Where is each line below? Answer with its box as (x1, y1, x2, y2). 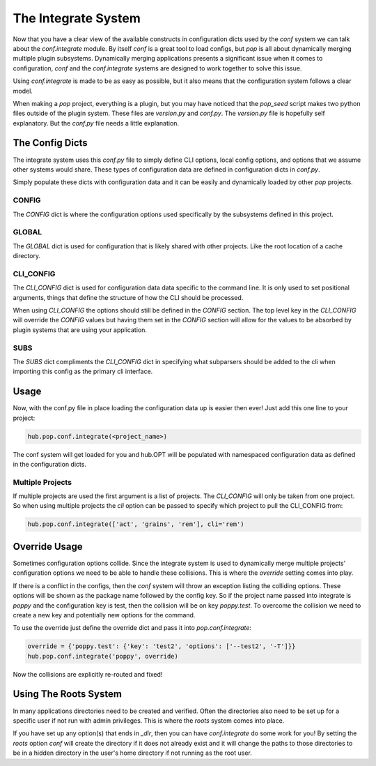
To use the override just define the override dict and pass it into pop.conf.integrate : (13, 624, 252, 632)
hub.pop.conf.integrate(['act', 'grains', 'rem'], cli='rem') (27, 520, 244, 528)
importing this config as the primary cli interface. (13, 367, 153, 376)
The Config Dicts (13, 137, 88, 149)
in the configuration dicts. (13, 460, 87, 468)
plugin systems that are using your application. (13, 325, 148, 334)
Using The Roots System (13, 688, 122, 700)
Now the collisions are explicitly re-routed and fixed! (13, 670, 163, 678)
